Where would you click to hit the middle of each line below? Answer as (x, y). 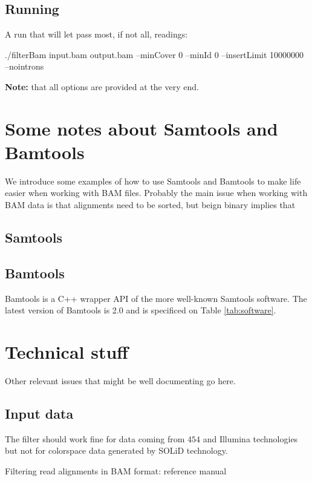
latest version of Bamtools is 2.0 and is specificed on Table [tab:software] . (141, 310)
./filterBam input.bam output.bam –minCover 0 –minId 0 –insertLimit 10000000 (154, 54)
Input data (39, 413)
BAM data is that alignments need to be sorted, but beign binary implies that (150, 205)
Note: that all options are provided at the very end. (102, 86)
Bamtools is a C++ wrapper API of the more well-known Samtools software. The (156, 298)
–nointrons (24, 66)
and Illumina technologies (250, 438)
